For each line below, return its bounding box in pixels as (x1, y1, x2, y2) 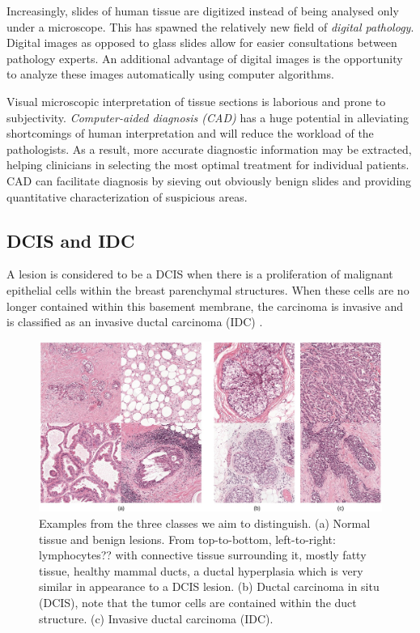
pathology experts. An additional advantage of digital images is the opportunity (6, 49, 403, 66)
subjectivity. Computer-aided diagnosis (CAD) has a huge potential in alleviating (6, 108, 409, 125)
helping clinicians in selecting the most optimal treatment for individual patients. (6, 156, 409, 173)
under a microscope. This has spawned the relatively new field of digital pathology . (6, 18, 414, 35)
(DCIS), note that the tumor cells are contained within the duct (39, 594, 357, 611)
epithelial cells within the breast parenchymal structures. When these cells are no (6, 281, 409, 298)
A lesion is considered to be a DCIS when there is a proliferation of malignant (6, 266, 393, 283)
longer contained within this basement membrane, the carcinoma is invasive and (6, 297, 404, 314)
